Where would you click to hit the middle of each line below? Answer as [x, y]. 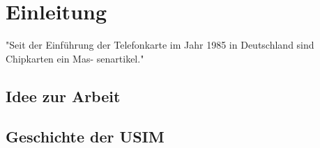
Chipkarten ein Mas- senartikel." [75, 58]
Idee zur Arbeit [63, 96]
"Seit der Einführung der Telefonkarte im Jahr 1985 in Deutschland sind [160, 45]
